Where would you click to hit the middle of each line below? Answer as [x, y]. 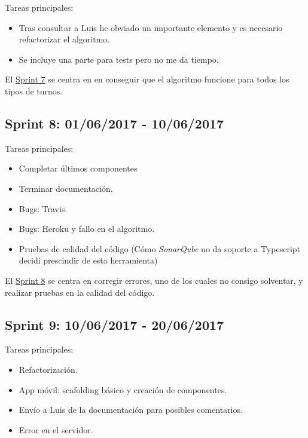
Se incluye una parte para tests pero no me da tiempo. [119, 59]
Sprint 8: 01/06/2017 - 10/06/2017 [115, 123]
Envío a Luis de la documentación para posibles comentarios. [131, 410]
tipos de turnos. [34, 91]
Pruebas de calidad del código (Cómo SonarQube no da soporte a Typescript [159, 248]
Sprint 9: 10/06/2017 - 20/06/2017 [115, 324]
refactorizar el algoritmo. [64, 39]
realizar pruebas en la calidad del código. [80, 292]
